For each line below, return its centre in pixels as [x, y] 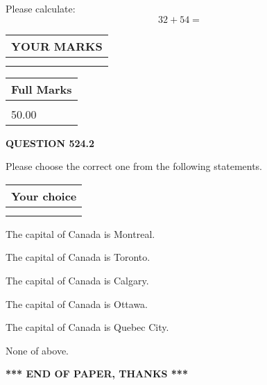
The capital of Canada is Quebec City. [87, 327]
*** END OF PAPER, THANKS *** [97, 374]
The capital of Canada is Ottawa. [77, 303]
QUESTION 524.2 [50, 143]
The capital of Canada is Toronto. [78, 257]
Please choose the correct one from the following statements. [134, 166]
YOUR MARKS [57, 46]
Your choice [44, 196]
